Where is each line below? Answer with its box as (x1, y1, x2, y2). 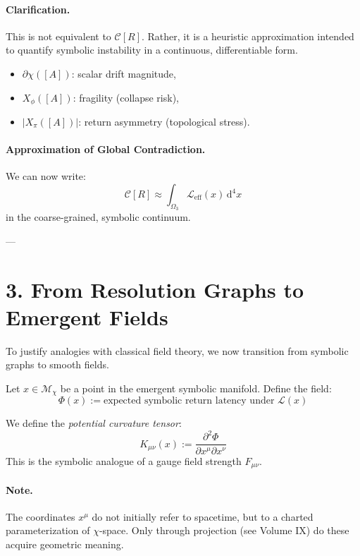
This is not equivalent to (6, 28, 111, 43)
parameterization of (6, 523, 90, 538)
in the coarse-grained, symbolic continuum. (6, 210, 191, 224)
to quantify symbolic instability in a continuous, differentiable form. (6, 42, 298, 57)
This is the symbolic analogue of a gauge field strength (6, 453, 242, 468)
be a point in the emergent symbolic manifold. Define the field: (60, 380, 332, 395)
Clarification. (6, 1, 70, 16)
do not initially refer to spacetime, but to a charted (92, 509, 314, 524)
